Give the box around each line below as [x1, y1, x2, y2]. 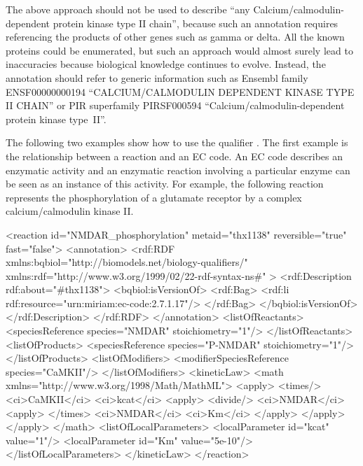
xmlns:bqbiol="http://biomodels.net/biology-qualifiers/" [6, 255, 248, 269]
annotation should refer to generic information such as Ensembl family [6, 70, 308, 85]
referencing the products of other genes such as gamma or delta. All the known [6, 29, 345, 44]
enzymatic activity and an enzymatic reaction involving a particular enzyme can [6, 162, 350, 177]
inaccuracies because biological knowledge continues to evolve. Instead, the [6, 57, 326, 71]
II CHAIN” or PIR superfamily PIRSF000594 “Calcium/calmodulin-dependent [6, 98, 345, 113]
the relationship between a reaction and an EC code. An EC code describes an [6, 148, 343, 163]
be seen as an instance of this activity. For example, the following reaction [6, 176, 324, 191]
